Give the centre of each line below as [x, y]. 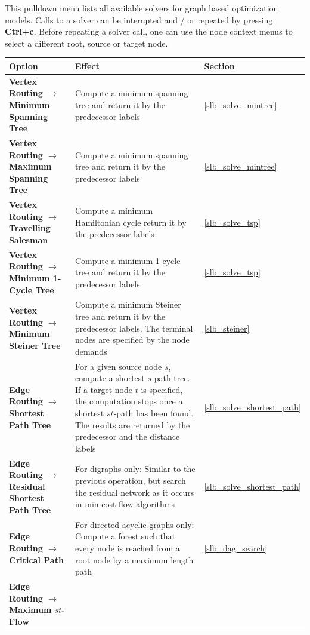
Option [24, 65]
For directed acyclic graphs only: [134, 524]
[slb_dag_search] [236, 548]
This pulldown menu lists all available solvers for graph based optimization [142, 8]
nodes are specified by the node [132, 340]
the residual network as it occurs [134, 492]
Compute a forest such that [125, 536]
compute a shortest [110, 378]
